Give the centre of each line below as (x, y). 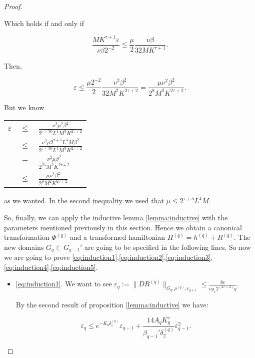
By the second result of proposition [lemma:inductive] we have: (112, 304)
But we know (24, 107)
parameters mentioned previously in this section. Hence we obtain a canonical (123, 227)
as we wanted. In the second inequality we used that (84, 201)
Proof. (13, 6)
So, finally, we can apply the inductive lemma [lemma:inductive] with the (116, 217)
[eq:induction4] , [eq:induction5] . (51, 267)
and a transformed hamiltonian (117, 237)
